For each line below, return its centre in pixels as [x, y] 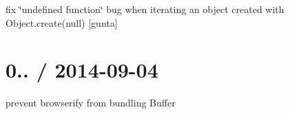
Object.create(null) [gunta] [62, 22]
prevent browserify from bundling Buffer [91, 103]
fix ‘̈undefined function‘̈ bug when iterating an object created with [145, 9]
